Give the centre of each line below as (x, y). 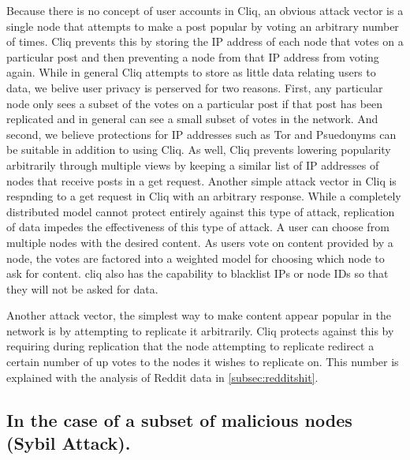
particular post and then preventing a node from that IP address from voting (193, 56)
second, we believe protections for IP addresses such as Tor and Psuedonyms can (201, 134)
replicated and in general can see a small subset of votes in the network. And (192, 119)
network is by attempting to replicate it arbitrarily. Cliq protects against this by (200, 330)
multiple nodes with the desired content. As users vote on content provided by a (200, 242)
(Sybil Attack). (69, 443)
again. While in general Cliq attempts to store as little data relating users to (191, 72)
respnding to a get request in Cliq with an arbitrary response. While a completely (204, 196)
